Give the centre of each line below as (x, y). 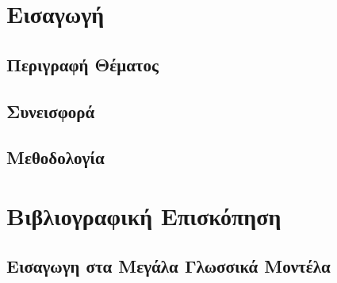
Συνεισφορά (51, 111)
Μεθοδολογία (56, 157)
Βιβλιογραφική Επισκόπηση (144, 215)
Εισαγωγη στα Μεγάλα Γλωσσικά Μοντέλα (168, 266)
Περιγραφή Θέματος (82, 64)
